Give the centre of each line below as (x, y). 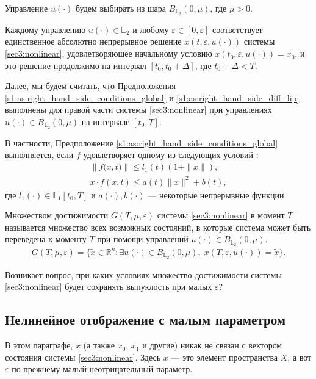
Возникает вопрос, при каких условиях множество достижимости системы (143, 274)
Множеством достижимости (57, 215)
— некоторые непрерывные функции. (217, 194)
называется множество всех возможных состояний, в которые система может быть (158, 227)
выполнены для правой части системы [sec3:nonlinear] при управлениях (138, 110)
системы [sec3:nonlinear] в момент (221, 215)
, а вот (300, 357)
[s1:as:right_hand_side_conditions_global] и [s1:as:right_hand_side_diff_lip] (152, 97)
